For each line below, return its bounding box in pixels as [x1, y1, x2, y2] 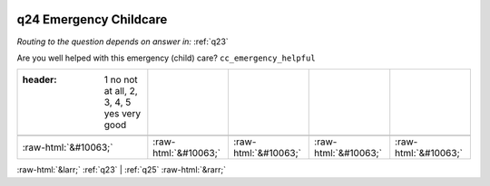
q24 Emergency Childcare [16, 12, 168, 27]
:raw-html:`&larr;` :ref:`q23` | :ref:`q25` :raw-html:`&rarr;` [16, 164, 227, 175]
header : [22, 73, 58, 86]
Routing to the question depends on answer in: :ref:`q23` [16, 36, 229, 47]
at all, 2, [103, 85, 138, 98]
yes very [103, 107, 141, 120]
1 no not [103, 73, 138, 86]
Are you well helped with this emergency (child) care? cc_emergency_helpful [16, 52, 317, 63]
